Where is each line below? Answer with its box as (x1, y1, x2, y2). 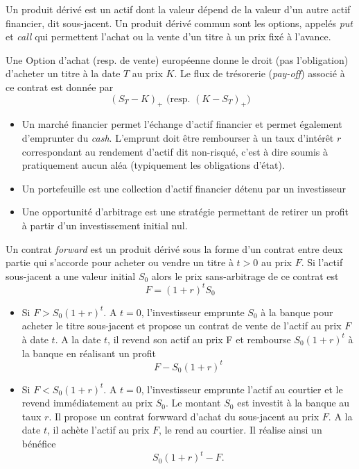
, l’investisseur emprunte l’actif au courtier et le (141, 381, 343, 396)
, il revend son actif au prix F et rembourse (107, 331, 291, 346)
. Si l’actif (301, 255, 343, 270)
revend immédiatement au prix (21, 395, 153, 410)
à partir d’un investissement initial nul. (21, 217, 188, 232)
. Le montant (166, 395, 221, 410)
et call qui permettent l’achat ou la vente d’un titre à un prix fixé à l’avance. (6, 29, 331, 44)
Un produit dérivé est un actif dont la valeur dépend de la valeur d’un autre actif (6, 2, 351, 16)
